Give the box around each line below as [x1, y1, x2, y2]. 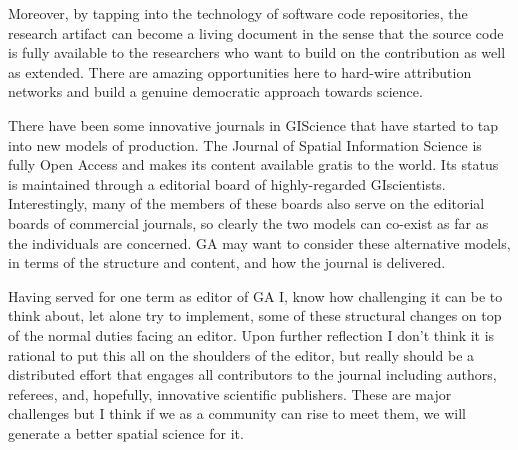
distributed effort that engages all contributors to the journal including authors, [8, 364, 497, 385]
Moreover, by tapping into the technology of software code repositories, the [8, 3, 468, 23]
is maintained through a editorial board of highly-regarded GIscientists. [8, 173, 446, 194]
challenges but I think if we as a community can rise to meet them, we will [8, 403, 466, 424]
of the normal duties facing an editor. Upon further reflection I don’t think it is [8, 324, 495, 345]
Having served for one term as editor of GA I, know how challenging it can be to [8, 285, 503, 306]
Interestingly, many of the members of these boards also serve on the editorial [8, 193, 485, 214]
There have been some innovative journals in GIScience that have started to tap [8, 114, 499, 135]
